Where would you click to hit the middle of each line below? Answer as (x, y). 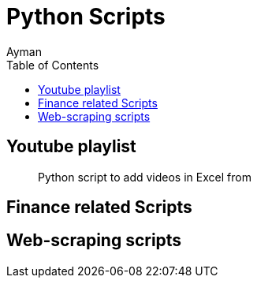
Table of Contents (53, 65)
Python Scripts (86, 17)
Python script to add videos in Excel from (145, 177)
